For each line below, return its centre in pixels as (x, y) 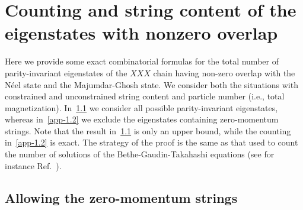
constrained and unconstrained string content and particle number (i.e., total (145, 96)
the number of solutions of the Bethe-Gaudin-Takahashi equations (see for (140, 154)
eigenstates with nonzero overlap (141, 33)
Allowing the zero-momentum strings (121, 197)
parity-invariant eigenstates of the (66, 72)
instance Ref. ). (33, 165)
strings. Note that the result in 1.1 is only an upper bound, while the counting (148, 130)
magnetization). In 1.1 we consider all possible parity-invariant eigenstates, (141, 107)
